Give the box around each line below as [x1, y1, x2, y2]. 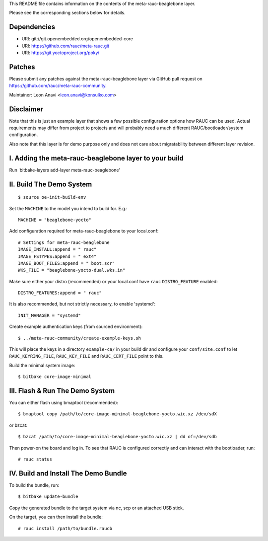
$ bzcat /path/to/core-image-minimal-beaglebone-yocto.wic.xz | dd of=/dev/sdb [18, 434, 217, 440]
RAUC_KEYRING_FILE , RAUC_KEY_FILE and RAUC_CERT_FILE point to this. [9, 353, 164, 359]
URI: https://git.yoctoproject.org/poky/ [21, 50, 100, 56]
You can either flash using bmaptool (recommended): [9, 400, 119, 406]
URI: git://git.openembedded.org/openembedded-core [21, 36, 134, 42]
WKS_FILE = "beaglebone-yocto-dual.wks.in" [18, 267, 126, 273]
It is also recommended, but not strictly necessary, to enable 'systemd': [9, 301, 156, 307]
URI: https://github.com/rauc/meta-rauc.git [21, 43, 109, 49]
